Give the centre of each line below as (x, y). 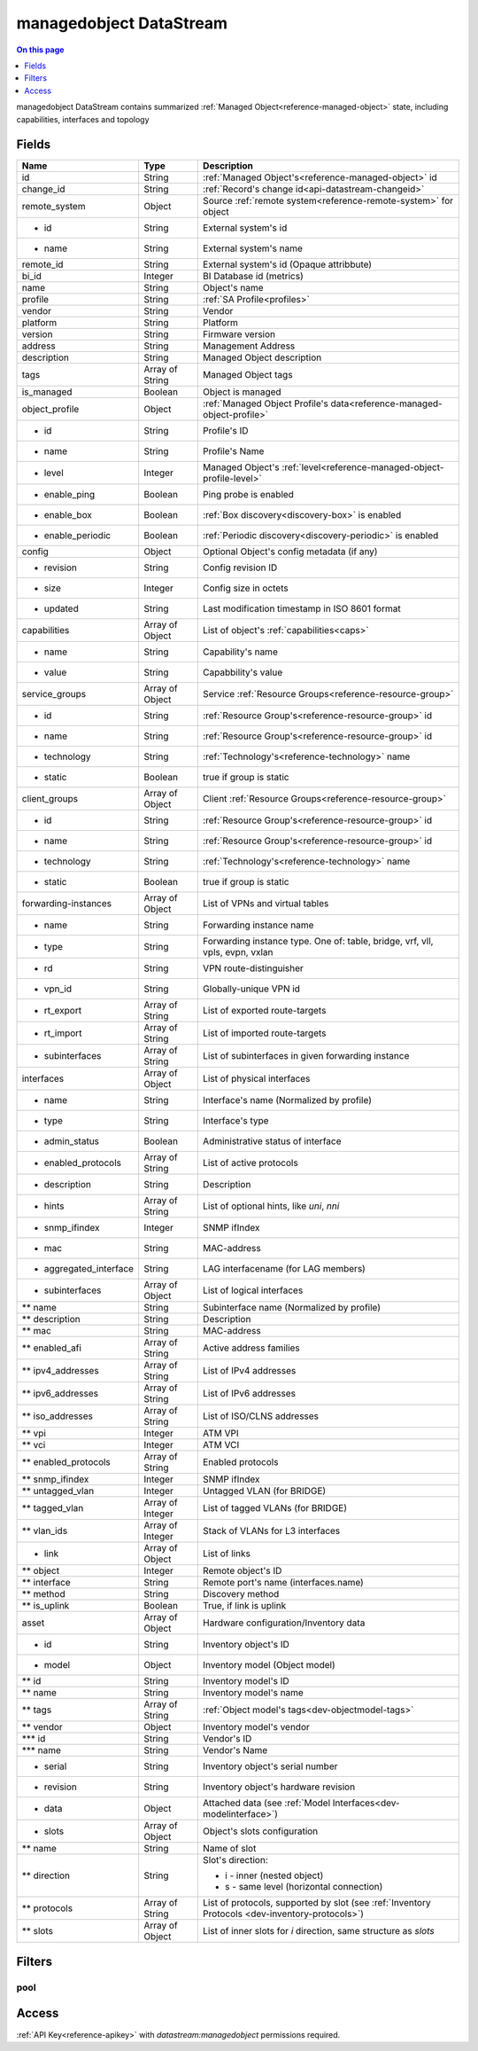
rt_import (63, 1033)
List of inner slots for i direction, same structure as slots (318, 1931)
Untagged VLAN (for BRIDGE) (264, 1491)
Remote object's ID (242, 1571)
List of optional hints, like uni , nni (271, 1206)
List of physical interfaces (256, 1079)
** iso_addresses (57, 1416)
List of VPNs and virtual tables (266, 904)
